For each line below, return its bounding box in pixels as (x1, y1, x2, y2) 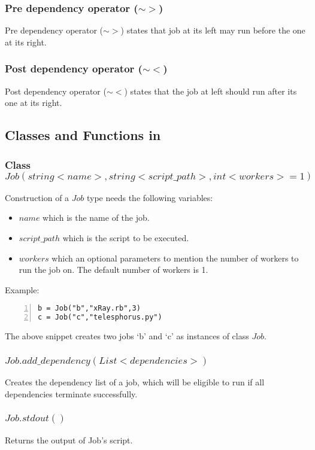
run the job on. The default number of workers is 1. (19, 263, 208, 276)
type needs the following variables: (86, 191, 213, 203)
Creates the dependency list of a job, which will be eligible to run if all (5, 376, 265, 388)
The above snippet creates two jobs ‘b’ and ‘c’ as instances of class (5, 330, 249, 342)
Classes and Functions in (5, 126, 161, 144)
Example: (5, 283, 40, 296)
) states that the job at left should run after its (124, 84, 297, 97)
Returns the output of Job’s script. (5, 433, 133, 446)
